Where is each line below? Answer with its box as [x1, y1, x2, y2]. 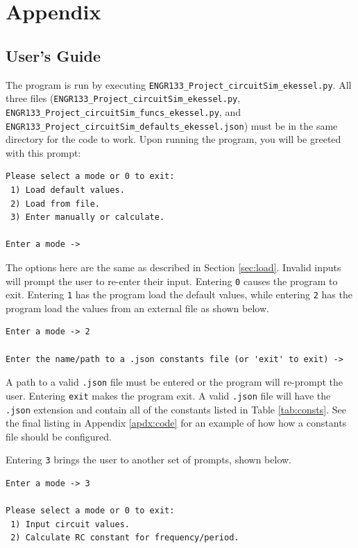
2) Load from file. [10, 198, 101, 209]
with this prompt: [6, 145, 81, 160]
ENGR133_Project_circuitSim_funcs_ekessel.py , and [6, 104, 241, 119]
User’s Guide [6, 44, 101, 66]
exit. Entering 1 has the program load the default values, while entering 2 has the [6, 287, 352, 302]
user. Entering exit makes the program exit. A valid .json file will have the [6, 388, 331, 402]
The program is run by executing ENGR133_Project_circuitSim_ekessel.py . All [6, 77, 352, 92]
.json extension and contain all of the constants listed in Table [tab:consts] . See [6, 402, 346, 416]
